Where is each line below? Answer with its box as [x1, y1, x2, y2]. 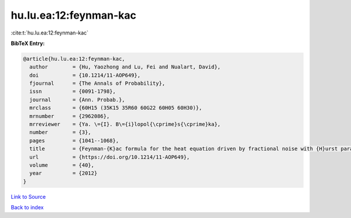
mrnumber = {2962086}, [29, 113, 110, 119]
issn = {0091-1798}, [29, 88, 116, 95]
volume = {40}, [29, 162, 95, 168]
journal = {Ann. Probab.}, [29, 96, 125, 103]
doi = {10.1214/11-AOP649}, [29, 72, 140, 78]
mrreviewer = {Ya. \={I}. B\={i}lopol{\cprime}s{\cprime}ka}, [29, 121, 221, 128]
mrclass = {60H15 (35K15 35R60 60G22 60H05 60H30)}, [29, 105, 202, 111]
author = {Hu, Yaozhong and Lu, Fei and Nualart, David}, [29, 64, 221, 70]
